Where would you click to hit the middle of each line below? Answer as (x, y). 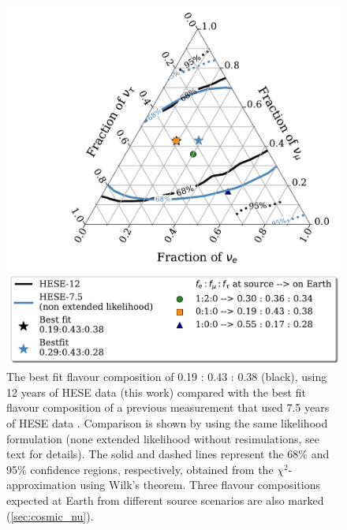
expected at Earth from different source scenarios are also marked (165, 500)
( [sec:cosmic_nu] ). (50, 515)
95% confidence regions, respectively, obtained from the (140, 469)
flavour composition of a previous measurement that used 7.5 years (168, 407)
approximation (41, 485)
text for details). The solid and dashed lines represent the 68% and (168, 454)
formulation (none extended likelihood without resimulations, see (163, 438)
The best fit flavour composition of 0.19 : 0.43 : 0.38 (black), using (167, 377)
